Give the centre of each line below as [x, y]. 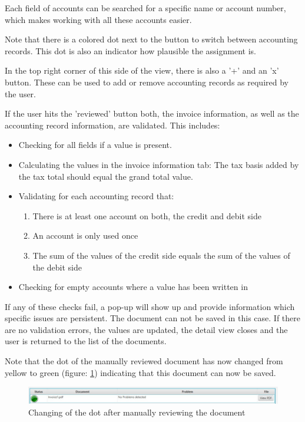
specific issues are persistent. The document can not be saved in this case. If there [153, 318]
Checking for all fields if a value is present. [95, 145]
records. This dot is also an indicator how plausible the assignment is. [130, 50]
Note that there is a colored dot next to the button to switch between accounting [151, 39]
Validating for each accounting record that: [96, 196]
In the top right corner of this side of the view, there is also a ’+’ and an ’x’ [142, 70]
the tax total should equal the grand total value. [106, 176]
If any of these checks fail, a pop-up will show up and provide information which [150, 306]
